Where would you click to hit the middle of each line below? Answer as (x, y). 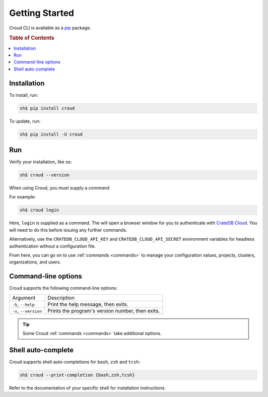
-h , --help (23, 304)
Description (61, 298)
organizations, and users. (35, 262)
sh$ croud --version (44, 175)
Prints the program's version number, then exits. (104, 311)
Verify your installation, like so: (40, 162)
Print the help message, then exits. (88, 304)
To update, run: (25, 121)
